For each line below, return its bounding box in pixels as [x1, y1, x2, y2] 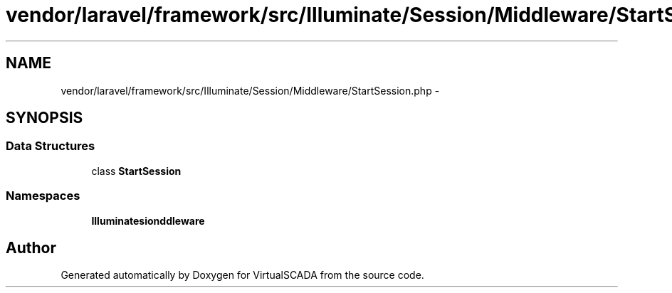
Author [6, 238, 56, 257]
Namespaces [6, 188, 80, 203]
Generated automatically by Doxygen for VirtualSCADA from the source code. [61, 269, 424, 282]
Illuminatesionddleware [91, 214, 205, 227]
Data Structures [6, 139, 95, 154]
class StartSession [91, 164, 182, 177]
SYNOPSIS [6, 109, 83, 127]
